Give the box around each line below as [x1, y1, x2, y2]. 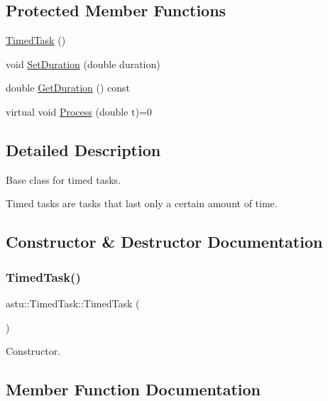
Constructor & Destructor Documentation [6, 231, 323, 253]
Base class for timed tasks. [6, 172, 121, 187]
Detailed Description [6, 138, 161, 160]
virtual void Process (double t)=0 [6, 104, 152, 119]
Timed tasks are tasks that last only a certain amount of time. [6, 196, 278, 211]
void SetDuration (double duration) [6, 56, 160, 71]
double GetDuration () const [6, 80, 131, 95]
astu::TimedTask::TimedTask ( [6, 295, 140, 310]
